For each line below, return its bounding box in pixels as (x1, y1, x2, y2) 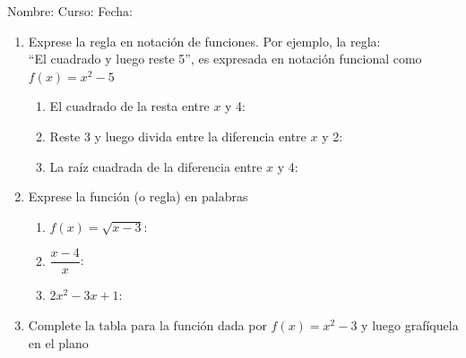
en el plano (28, 333, 89, 352)
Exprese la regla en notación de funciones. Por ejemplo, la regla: (28, 31, 381, 50)
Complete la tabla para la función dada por (28, 316, 267, 334)
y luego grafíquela (361, 316, 459, 334)
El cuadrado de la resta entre (49, 97, 210, 115)
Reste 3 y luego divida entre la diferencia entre (49, 126, 306, 145)
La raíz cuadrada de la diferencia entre (49, 157, 263, 175)
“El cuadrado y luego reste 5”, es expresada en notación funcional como (28, 49, 422, 68)
